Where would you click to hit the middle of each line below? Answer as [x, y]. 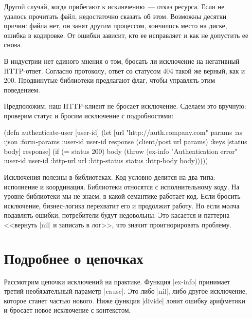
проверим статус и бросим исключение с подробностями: [89, 115]
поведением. [22, 89]
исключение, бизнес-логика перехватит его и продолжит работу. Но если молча [122, 205]
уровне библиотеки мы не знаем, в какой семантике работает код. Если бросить [122, 196]
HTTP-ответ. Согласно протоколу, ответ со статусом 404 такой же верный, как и [125, 70]
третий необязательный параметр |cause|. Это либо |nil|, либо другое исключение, [126, 291]
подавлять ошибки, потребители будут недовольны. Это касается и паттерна [117, 215]
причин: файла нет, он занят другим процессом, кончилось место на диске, [116, 26]
